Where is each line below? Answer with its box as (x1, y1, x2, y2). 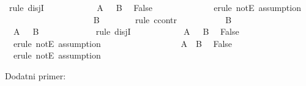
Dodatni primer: (5, 69, 66, 82)
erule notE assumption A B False (13, 37, 233, 49)
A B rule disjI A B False (13, 25, 239, 38)
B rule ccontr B (93, 13, 232, 26)
